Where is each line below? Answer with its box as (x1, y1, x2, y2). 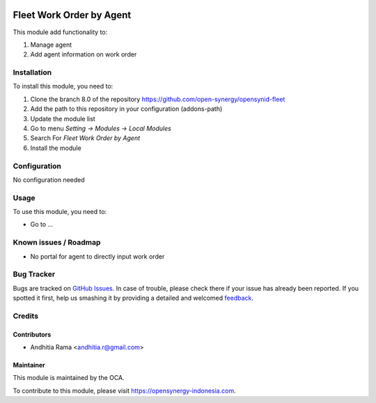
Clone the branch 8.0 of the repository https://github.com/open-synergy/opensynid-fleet (30, 95, 285, 103)
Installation (13, 68, 52, 77)
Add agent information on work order (30, 50, 137, 59)
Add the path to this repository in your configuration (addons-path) (30, 105, 223, 113)
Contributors (13, 330, 52, 338)
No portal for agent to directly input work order (30, 252, 165, 261)
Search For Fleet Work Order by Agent (30, 134, 141, 142)
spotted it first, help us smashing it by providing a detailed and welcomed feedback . (13, 294, 254, 303)
